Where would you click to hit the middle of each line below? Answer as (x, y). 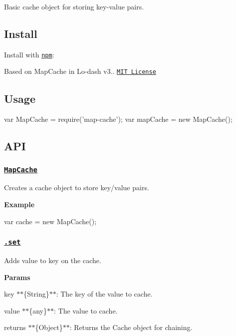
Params (17, 277)
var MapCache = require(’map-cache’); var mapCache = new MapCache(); (118, 119)
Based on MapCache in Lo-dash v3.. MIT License (80, 71)
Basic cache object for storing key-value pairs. (74, 6)
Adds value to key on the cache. (53, 260)
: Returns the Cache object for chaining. (131, 327)
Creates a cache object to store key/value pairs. (77, 187)
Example (19, 204)
